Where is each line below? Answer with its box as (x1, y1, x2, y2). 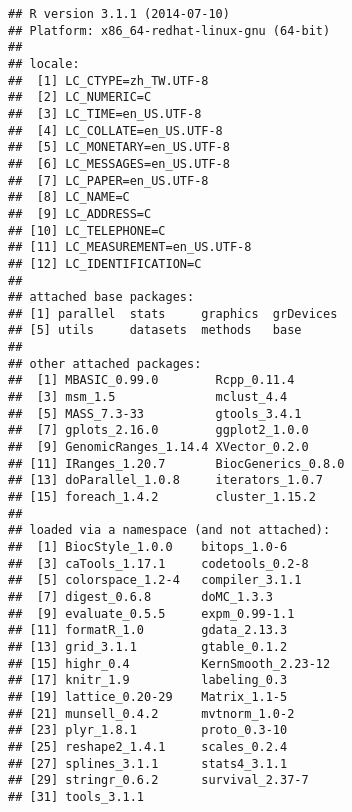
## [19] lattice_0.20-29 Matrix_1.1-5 (8, 689, 288, 704)
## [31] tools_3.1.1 (8, 789, 145, 804)
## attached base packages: (8, 290, 195, 305)
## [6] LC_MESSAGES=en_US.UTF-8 (8, 156, 230, 171)
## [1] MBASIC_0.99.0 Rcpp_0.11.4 (8, 373, 295, 388)
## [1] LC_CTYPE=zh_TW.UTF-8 (8, 73, 209, 88)
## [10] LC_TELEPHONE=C (8, 223, 166, 238)
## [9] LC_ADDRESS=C (8, 206, 152, 221)
